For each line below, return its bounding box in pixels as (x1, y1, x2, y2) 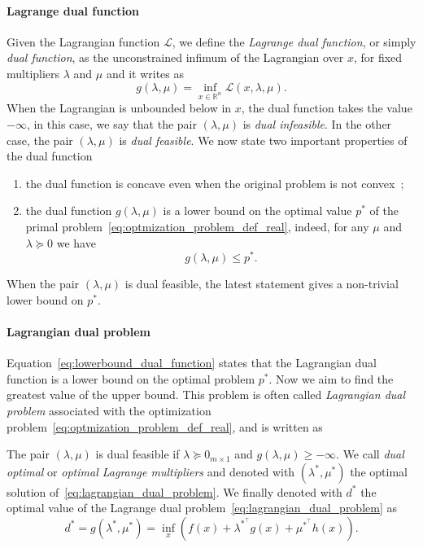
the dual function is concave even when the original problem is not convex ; (25, 174, 404, 191)
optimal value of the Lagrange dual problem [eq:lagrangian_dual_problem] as (7, 499, 398, 516)
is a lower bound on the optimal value (163, 202, 352, 219)
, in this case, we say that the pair (26, 115, 197, 132)
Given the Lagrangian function (7, 33, 160, 50)
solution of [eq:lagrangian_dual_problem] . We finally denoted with (7, 483, 342, 500)
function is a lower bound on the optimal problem (7, 370, 255, 387)
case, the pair (7, 131, 73, 148)
